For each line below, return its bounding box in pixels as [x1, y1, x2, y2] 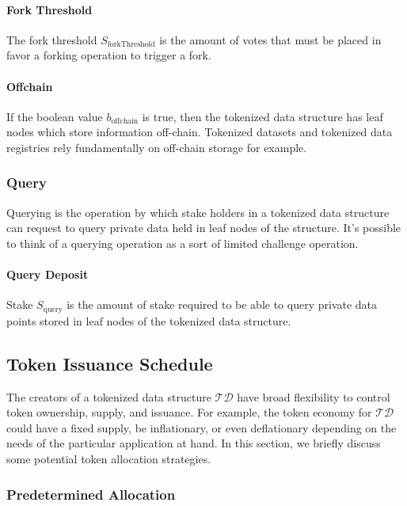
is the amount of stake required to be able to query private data [67, 296, 378, 313]
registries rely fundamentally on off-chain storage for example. [6, 139, 307, 155]
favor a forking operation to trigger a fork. [6, 47, 211, 63]
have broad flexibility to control [237, 388, 390, 405]
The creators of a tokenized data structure [6, 388, 211, 405]
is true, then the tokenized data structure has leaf [142, 108, 383, 124]
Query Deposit [6, 266, 89, 283]
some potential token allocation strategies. [6, 450, 211, 466]
